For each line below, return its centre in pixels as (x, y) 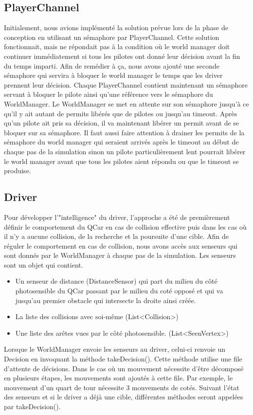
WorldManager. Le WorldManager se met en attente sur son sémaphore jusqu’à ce (126, 103)
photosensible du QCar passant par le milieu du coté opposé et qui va (119, 291)
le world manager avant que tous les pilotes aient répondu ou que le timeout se (121, 161)
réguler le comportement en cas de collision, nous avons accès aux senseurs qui (121, 245)
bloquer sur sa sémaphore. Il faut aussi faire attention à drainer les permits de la (124, 132)
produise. (18, 171)
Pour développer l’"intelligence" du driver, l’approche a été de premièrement (117, 217)
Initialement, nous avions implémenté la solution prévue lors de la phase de (116, 27)
